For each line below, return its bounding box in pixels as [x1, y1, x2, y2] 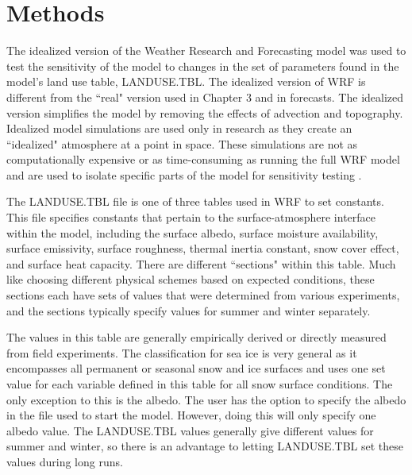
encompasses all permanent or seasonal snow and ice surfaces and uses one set [6, 360, 386, 377]
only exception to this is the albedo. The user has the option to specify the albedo [6, 391, 406, 407]
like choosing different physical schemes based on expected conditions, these [6, 271, 375, 288]
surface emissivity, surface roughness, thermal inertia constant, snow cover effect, [6, 240, 399, 257]
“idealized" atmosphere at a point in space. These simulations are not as [6, 135, 358, 152]
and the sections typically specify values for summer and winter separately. [6, 302, 371, 319]
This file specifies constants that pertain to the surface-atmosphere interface [6, 209, 375, 226]
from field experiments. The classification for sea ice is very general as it [6, 344, 357, 361]
